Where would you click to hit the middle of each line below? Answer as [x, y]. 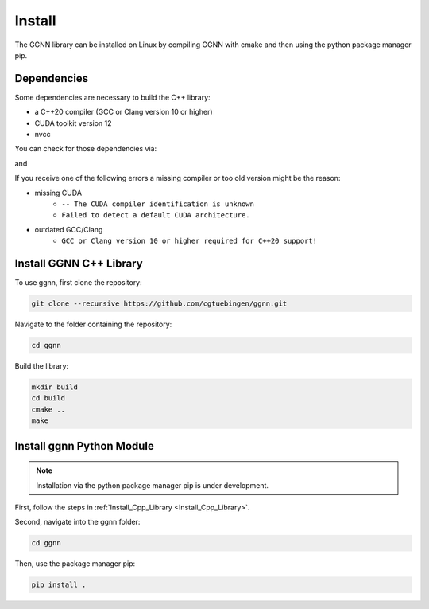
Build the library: [42, 365]
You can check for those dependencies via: [86, 149]
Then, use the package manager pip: [75, 564]
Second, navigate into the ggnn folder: [77, 522]
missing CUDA [58, 193]
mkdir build [55, 387]
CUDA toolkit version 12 [73, 123]
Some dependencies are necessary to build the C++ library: [112, 97]
